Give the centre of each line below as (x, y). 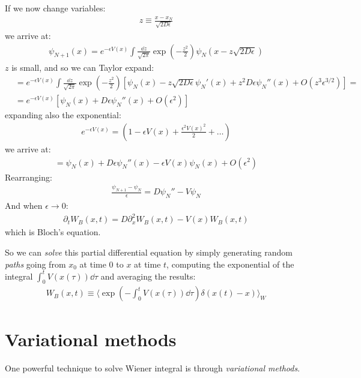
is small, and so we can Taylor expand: (83, 67)
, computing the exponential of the (230, 264)
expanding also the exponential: (63, 115)
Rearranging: (29, 177)
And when (24, 205)
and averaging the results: (148, 276)
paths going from (35, 264)
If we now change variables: (55, 8)
